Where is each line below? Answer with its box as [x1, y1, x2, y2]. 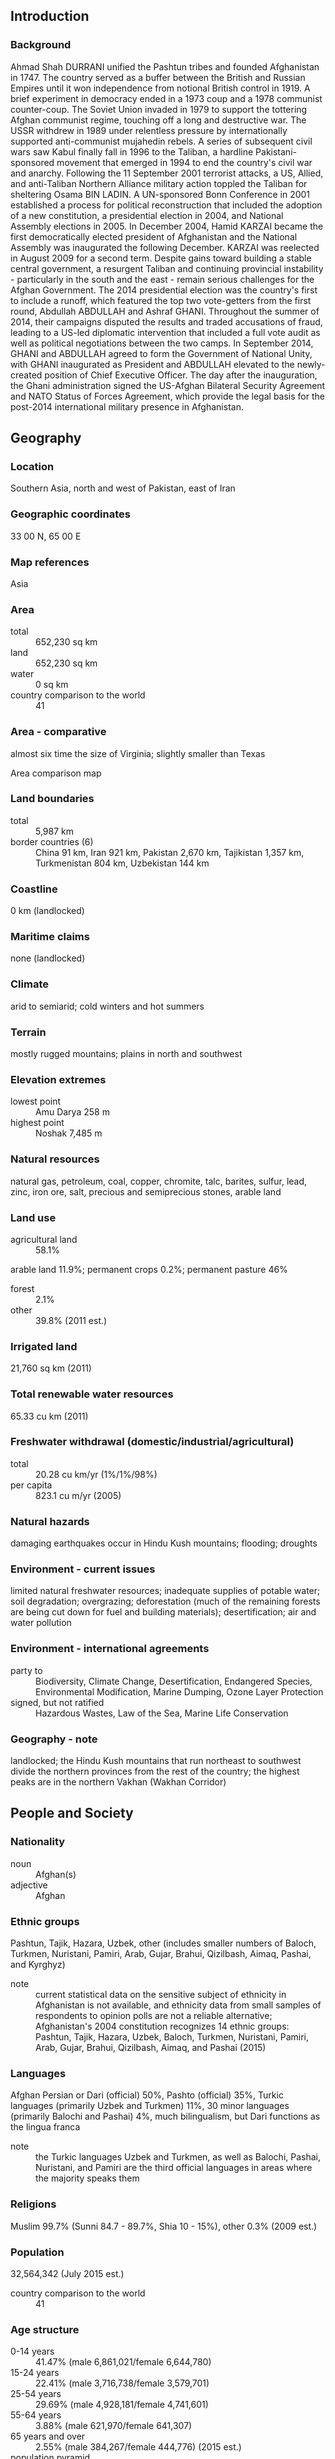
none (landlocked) [10, 952, 86, 964]
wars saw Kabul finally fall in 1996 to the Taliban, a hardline [10, 145, 254, 158]
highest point [10, 1117, 65, 1129]
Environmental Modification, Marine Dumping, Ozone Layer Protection [35, 1685, 324, 1698]
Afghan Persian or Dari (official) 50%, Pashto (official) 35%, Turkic [10, 2089, 284, 2101]
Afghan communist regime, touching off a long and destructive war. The [10, 114, 307, 126]
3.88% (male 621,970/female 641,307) [35, 2420, 193, 2432]
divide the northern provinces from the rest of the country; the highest [10, 1765, 300, 1778]
